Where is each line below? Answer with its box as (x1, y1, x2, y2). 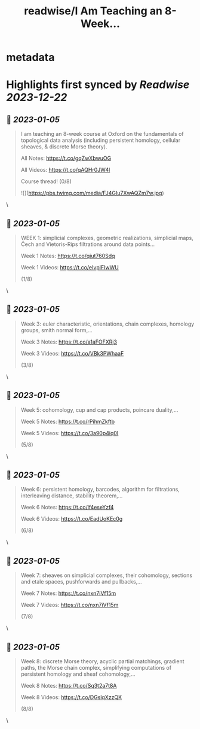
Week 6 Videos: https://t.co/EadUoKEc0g (20, 515, 123, 523)
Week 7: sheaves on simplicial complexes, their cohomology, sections (20, 572, 193, 579)
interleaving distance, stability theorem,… (20, 492, 123, 499)
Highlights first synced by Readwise (6, 78, 190, 92)
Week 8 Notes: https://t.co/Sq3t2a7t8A (20, 682, 117, 689)
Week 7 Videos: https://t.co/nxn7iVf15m (20, 602, 119, 609)
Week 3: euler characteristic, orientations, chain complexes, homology (20, 320, 195, 327)
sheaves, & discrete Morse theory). (20, 143, 107, 150)
